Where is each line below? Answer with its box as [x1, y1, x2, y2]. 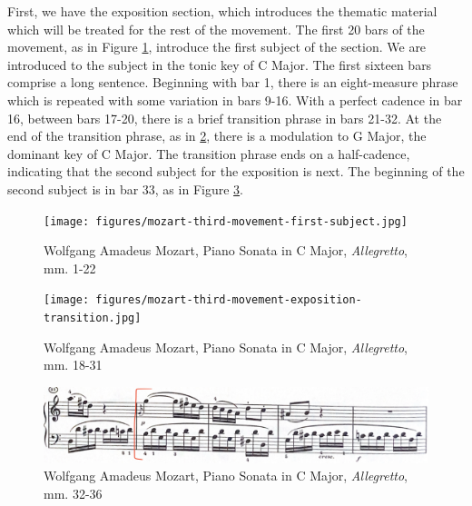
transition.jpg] [44, 312, 142, 325]
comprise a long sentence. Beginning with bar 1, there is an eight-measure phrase [7, 73, 458, 92]
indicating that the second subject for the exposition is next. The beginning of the [7, 162, 465, 181]
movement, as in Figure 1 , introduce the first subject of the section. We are [7, 37, 427, 56]
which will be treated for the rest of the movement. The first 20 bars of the [7, 19, 425, 38]
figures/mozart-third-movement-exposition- [95, 293, 362, 307]
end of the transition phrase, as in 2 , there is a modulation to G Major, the [7, 126, 427, 145]
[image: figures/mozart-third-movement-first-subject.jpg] [44, 214, 408, 228]
